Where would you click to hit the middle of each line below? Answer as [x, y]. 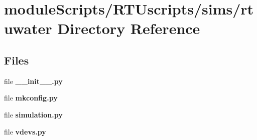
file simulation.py [33, 114]
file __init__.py [33, 81]
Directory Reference [129, 28]
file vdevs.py [25, 131]
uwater [28, 28]
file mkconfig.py [31, 98]
